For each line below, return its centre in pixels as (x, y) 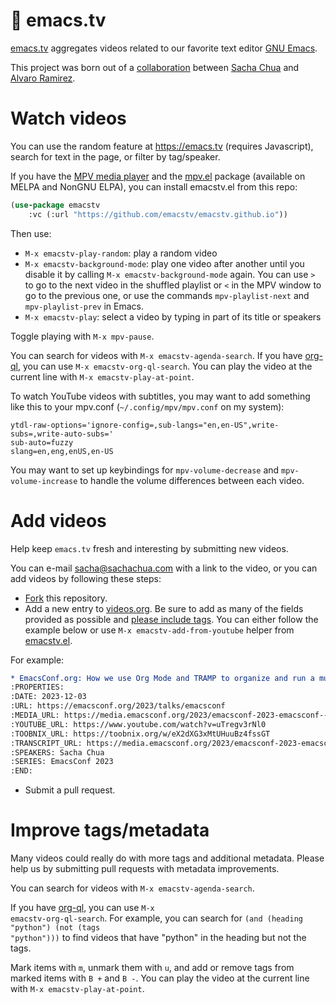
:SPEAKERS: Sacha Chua (57, 752)
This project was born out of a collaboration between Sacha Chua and (155, 67)
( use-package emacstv (55, 205)
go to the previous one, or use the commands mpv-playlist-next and (167, 295)
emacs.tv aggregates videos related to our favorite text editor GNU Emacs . (164, 48)
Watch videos (68, 118)
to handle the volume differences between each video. (192, 480)
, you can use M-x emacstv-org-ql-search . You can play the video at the (165, 366)
